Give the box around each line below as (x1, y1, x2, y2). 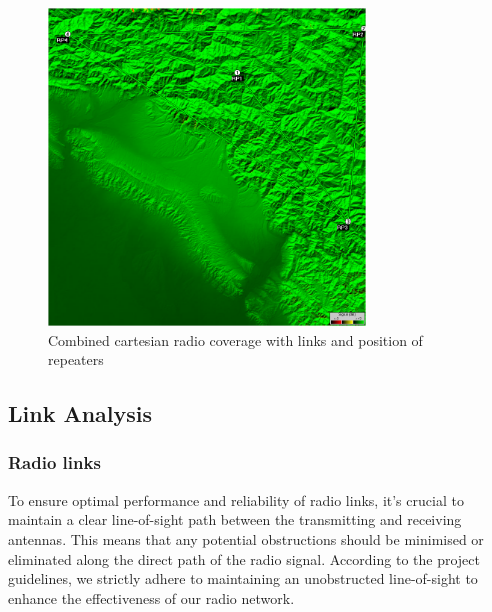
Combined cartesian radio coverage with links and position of (48, 329, 423, 350)
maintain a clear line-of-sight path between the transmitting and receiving (8, 509, 462, 530)
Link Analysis (8, 398, 153, 429)
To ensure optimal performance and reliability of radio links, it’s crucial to (8, 489, 464, 510)
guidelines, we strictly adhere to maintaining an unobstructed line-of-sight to (8, 568, 478, 589)
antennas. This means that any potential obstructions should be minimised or (8, 528, 484, 549)
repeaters (48, 349, 104, 370)
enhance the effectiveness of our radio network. (8, 587, 295, 608)
